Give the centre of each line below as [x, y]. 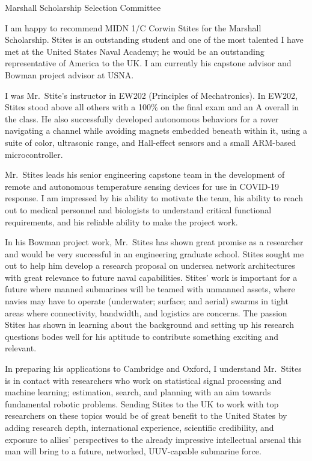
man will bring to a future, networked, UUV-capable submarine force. [133, 451]
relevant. [21, 348]
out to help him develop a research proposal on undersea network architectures [150, 265]
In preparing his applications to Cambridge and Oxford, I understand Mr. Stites [153, 368]
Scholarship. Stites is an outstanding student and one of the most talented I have [154, 39]
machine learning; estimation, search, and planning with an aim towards [138, 392]
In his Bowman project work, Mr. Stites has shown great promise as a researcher [154, 242]
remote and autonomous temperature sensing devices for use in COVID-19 [142, 186]
